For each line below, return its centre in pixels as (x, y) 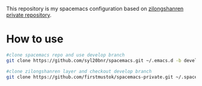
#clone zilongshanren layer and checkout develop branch (79, 71)
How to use (35, 39)
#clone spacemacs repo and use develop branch (66, 55)
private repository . (29, 15)
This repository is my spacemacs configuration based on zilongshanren (95, 9)
